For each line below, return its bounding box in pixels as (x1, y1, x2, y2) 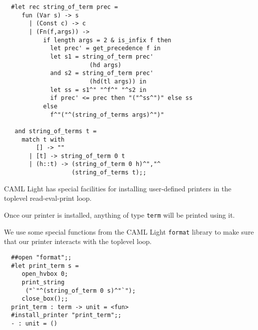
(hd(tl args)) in (89, 78, 147, 85)
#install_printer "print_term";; (11, 312, 122, 319)
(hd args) (89, 61, 122, 69)
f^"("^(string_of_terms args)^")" (50, 111, 165, 118)
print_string (21, 278, 65, 286)
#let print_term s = (11, 262, 79, 269)
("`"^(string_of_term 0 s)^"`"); (25, 287, 136, 294)
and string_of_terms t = (14, 127, 97, 135)
